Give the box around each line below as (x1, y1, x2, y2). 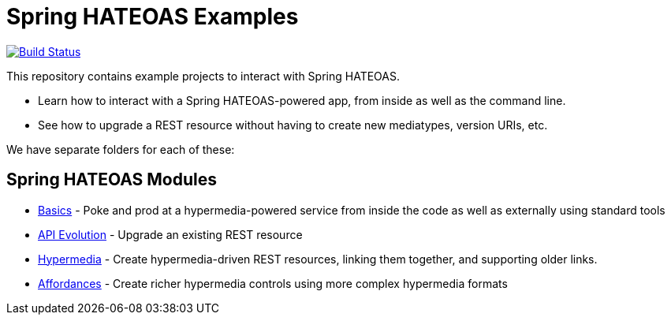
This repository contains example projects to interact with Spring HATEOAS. (6, 69, 400, 83)
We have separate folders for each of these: (6, 142, 235, 156)
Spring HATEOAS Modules (6, 170, 218, 190)
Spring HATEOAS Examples (6, 3, 299, 30)
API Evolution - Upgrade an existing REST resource (38, 227, 303, 241)
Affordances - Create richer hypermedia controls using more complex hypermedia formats (38, 276, 508, 290)
